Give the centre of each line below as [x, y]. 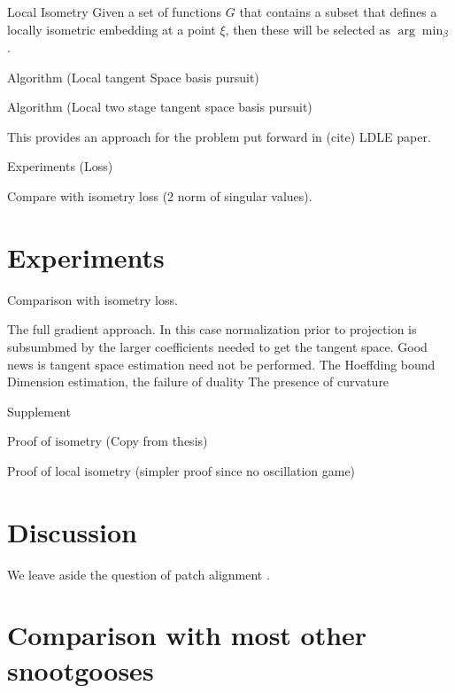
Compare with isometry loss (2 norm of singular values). [160, 196]
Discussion [72, 531]
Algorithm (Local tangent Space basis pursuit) [133, 77]
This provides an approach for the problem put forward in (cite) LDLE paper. [219, 136]
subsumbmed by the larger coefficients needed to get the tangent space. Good [217, 346]
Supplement [39, 411]
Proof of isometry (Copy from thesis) [108, 441]
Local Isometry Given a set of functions [115, 12]
